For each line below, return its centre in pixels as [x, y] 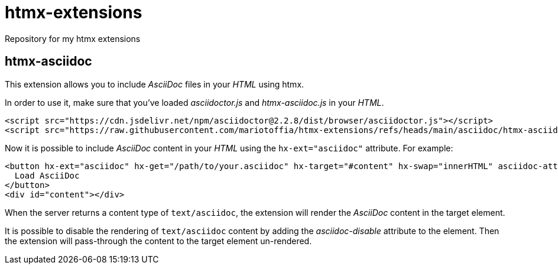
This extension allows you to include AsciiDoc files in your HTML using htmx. [155, 84]
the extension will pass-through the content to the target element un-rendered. [158, 241]
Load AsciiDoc [47, 175]
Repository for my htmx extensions [73, 38]
